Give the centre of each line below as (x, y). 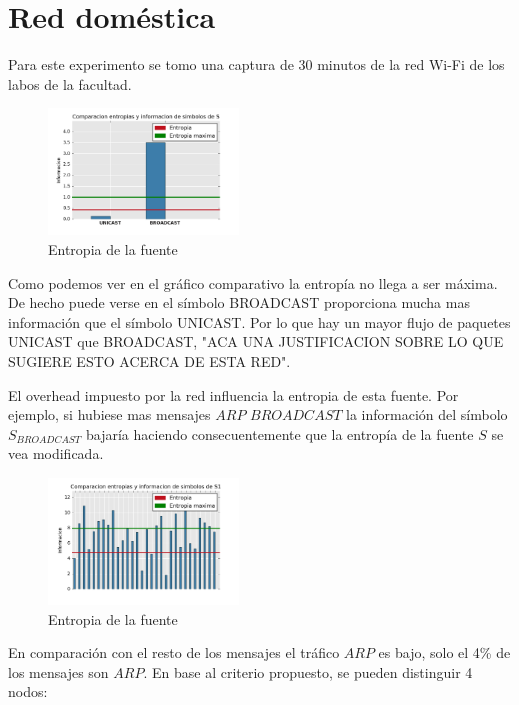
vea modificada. (56, 453)
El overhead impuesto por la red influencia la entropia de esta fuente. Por (233, 394)
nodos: (28, 691)
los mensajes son (58, 671)
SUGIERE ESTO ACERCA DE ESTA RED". (149, 360)
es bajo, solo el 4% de (444, 652)
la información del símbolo (427, 414)
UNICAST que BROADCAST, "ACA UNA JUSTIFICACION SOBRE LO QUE (256, 341)
